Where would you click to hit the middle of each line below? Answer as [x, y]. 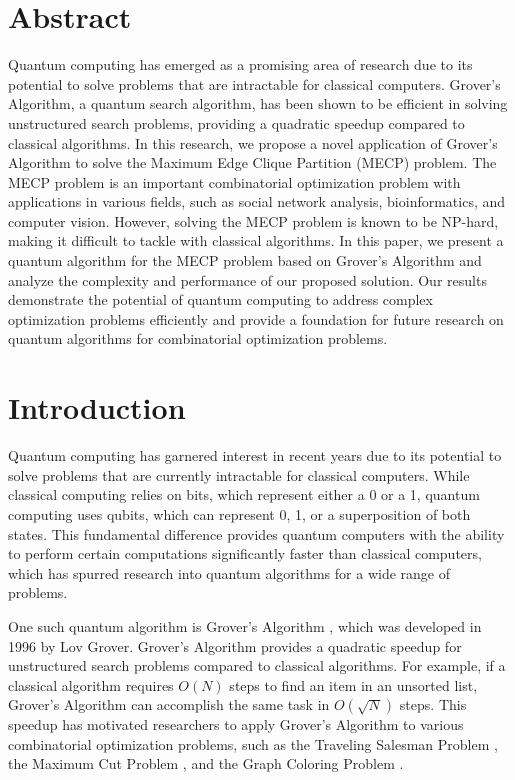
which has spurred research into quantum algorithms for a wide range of [229, 572]
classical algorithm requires [91, 684]
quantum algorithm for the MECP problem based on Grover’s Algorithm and [245, 260]
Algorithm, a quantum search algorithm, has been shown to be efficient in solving [258, 103]
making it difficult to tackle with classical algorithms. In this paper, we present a [256, 240]
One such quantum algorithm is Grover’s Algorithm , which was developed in [245, 625]
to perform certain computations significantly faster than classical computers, [245, 553]
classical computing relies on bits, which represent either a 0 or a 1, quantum [244, 494]
